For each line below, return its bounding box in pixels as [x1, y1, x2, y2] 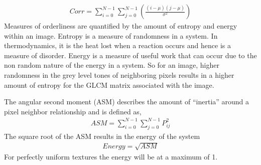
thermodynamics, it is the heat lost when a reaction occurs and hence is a [4, 40, 231, 51]
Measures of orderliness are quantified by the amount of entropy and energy [4, 21, 237, 31]
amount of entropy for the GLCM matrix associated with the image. [4, 79, 214, 90]
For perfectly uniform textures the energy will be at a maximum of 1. [4, 151, 218, 161]
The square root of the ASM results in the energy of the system [4, 130, 200, 141]
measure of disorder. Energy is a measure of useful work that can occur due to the [4, 50, 257, 60]
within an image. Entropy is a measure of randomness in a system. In [4, 30, 218, 41]
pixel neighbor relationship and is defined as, [4, 106, 142, 116]
